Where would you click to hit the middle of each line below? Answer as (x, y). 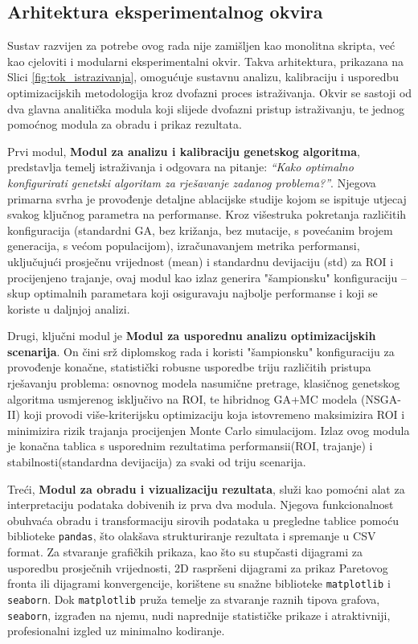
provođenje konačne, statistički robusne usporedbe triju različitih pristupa (189, 367)
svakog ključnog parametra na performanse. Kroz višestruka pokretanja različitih (207, 214)
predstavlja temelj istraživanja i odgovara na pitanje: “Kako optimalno (180, 167)
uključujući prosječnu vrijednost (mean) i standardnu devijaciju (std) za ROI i (201, 261)
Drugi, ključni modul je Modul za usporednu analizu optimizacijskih (192, 336)
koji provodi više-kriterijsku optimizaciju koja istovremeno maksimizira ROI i (214, 414)
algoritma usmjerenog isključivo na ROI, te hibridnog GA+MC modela (182, 398)
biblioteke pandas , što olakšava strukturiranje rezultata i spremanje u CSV (192, 536)
